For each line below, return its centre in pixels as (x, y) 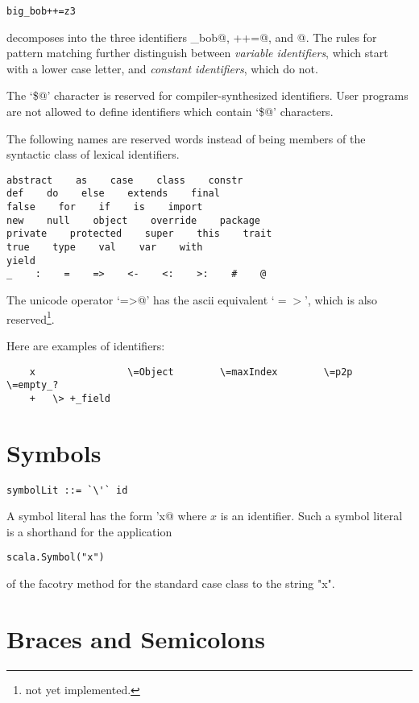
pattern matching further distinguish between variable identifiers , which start (197, 53)
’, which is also (341, 300)
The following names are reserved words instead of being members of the (186, 138)
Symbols (54, 452)
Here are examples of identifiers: (86, 345)
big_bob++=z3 (41, 11)
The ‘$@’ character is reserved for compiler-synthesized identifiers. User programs (207, 95)
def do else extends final (113, 194)
